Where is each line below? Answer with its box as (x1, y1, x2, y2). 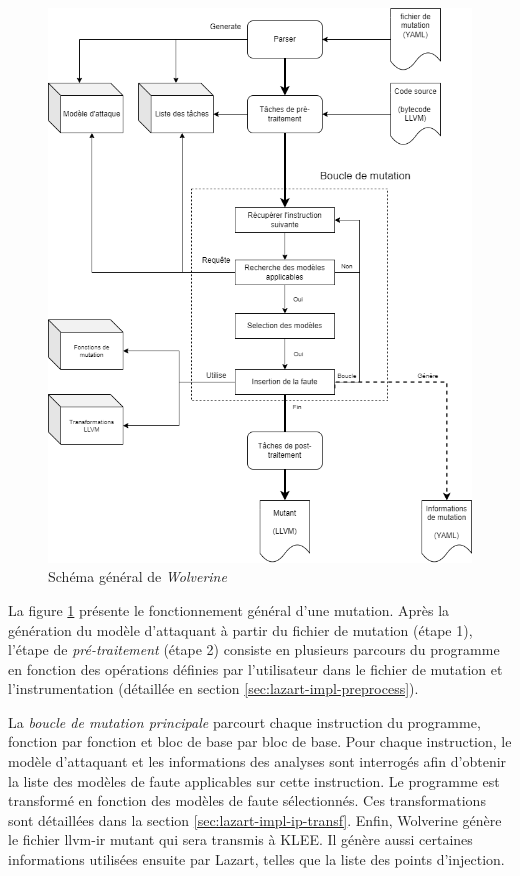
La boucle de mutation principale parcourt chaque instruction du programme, (8, 711, 481, 732)
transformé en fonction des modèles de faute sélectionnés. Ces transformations (8, 790, 486, 811)
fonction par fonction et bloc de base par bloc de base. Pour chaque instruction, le (8, 731, 512, 752)
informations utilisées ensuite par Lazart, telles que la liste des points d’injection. (8, 849, 505, 870)
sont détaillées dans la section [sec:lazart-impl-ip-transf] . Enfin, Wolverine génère (8, 809, 502, 830)
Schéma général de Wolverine (48, 566, 227, 587)
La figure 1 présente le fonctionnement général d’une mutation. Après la (8, 599, 450, 620)
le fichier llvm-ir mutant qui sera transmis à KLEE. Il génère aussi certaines (8, 829, 473, 850)
